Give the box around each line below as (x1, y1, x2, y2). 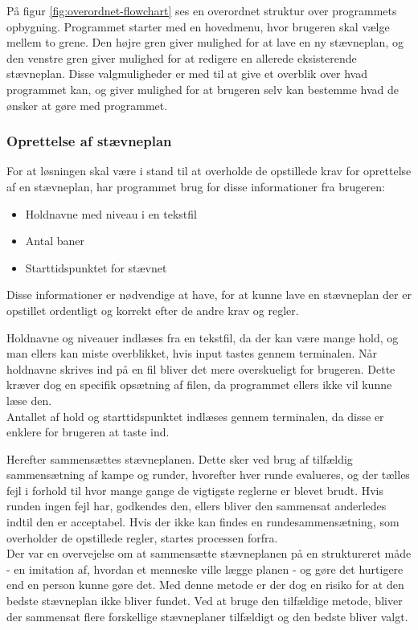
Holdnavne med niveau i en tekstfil (25, 205, 197, 222)
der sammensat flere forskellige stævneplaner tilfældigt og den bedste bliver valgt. (6, 607, 408, 624)
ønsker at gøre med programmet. (6, 96, 168, 113)
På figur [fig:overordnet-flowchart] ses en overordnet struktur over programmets (6, 2, 397, 18)
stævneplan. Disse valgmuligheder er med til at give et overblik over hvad (6, 65, 367, 82)
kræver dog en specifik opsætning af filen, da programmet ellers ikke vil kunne (6, 376, 392, 393)
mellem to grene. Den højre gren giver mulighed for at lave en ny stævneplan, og (6, 34, 404, 51)
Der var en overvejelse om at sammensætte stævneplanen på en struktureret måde (6, 545, 412, 562)
